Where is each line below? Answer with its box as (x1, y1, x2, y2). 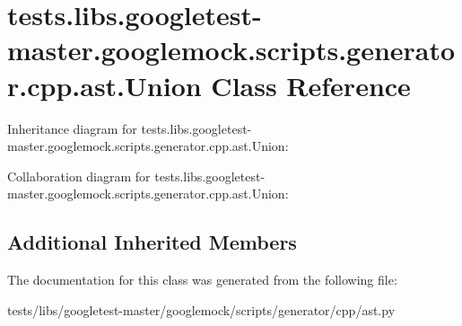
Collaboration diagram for (7, 166, 151, 185)
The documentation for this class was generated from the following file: (7, 270, 397, 289)
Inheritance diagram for (7, 119, 137, 137)
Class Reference (211, 66, 411, 103)
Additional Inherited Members (7, 228, 297, 256)
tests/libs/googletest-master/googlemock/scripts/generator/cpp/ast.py (7, 300, 396, 319)
